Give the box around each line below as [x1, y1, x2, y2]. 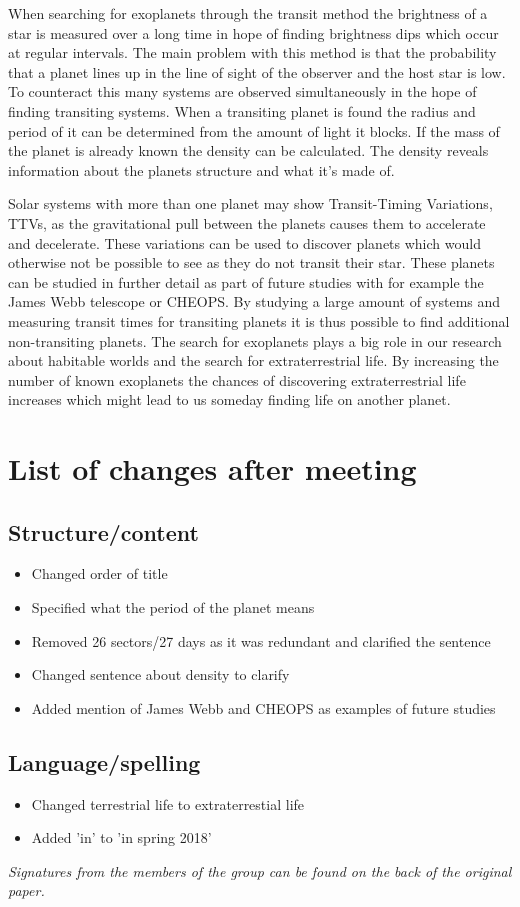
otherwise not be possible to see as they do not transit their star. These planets [8, 252, 495, 273]
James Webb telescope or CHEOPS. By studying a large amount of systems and [8, 291, 501, 312]
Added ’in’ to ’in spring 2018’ [31, 827, 212, 848]
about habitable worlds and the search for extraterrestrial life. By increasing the [8, 350, 499, 371]
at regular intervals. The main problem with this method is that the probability [8, 42, 497, 63]
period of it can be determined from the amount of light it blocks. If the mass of [8, 120, 500, 141]
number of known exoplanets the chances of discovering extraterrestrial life [8, 369, 466, 390]
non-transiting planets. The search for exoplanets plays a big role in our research [8, 330, 502, 351]
